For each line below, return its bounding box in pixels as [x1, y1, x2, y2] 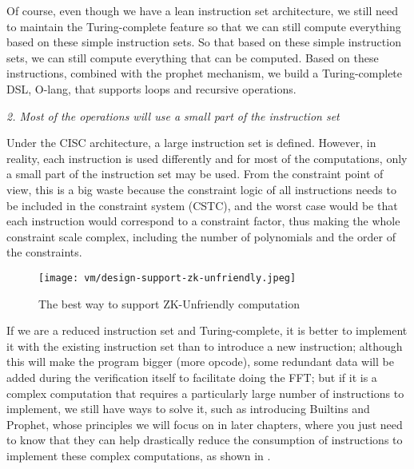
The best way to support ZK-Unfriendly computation [38, 295, 300, 312]
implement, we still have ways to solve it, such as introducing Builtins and [6, 400, 370, 417]
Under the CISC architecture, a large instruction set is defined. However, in [6, 134, 376, 151]
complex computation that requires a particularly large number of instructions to [6, 384, 404, 401]
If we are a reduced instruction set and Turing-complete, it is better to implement [6, 322, 408, 339]
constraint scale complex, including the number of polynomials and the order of [6, 228, 396, 244]
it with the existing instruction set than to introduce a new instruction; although [6, 337, 403, 354]
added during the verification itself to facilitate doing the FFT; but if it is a [6, 368, 377, 385]
